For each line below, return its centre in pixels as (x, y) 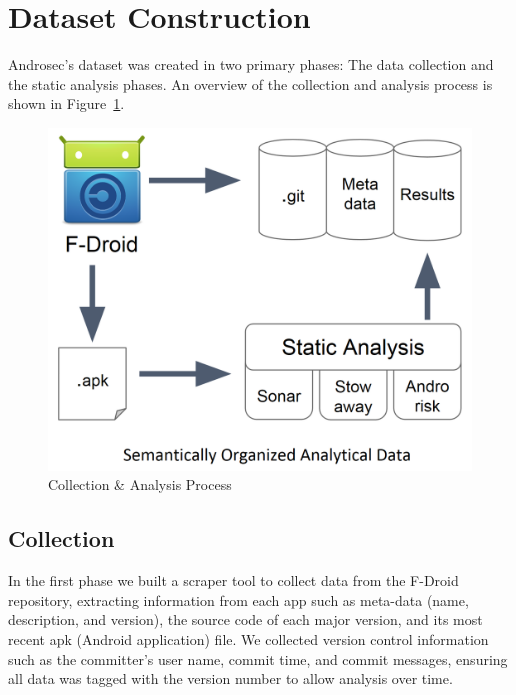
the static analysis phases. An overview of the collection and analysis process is (250, 83)
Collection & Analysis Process (140, 484)
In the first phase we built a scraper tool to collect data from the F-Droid (233, 580)
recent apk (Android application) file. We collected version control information (248, 638)
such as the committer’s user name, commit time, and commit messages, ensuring (258, 658)
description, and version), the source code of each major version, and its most (245, 619)
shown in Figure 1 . (66, 103)
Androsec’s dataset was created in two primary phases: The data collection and (251, 64)
